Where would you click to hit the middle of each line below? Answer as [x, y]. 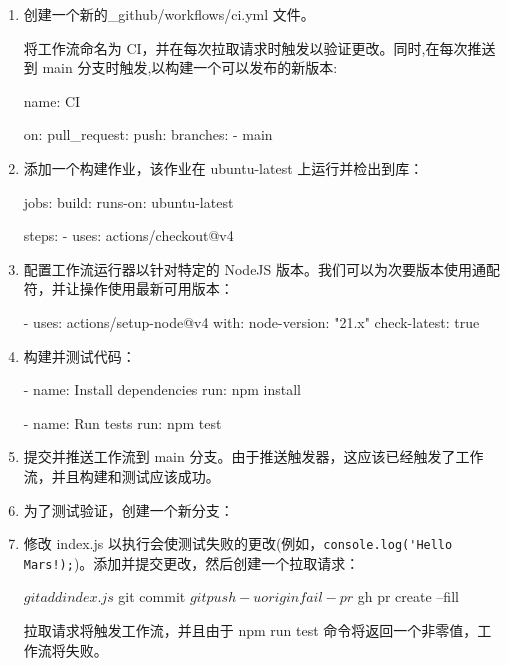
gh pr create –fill [408, 596]
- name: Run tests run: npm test [122, 422]
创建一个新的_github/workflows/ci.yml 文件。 [169, 14]
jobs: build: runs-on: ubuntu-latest [128, 201]
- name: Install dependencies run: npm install [162, 389]
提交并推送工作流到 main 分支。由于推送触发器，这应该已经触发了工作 [253, 456]
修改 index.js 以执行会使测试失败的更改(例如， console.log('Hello [238, 543]
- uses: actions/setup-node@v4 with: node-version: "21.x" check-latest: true [251, 321]
